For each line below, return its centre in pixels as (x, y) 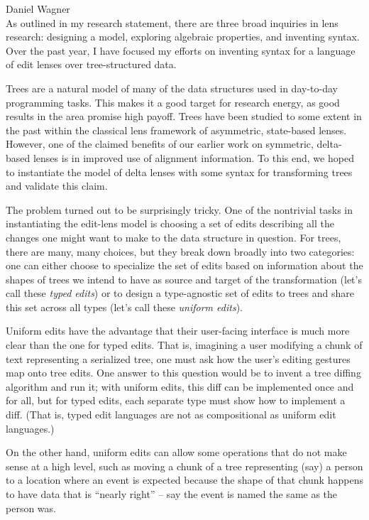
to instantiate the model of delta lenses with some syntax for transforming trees (179, 172)
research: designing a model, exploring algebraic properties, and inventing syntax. (183, 37)
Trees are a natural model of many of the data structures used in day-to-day (172, 88)
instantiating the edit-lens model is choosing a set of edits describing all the (170, 223)
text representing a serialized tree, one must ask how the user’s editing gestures (178, 358)
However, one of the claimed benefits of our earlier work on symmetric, (160, 144)
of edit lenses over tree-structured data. (91, 64)
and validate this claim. (57, 186)
